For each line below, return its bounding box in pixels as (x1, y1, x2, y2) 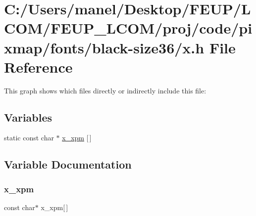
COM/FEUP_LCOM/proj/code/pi (4, 18, 253, 38)
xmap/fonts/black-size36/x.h (4, 37, 205, 57)
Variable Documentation (4, 157, 132, 172)
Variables (4, 109, 52, 125)
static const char (4, 132, 54, 143)
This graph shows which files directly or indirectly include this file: (4, 85, 206, 95)
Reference (4, 56, 73, 77)
